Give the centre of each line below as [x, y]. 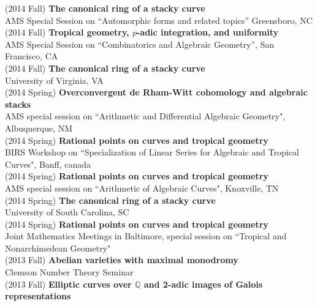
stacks [18, 104]
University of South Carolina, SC [67, 212]
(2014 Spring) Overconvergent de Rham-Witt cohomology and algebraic [156, 92]
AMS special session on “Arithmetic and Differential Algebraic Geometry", [145, 116]
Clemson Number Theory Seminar [69, 272]
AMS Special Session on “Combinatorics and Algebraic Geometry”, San [140, 44]
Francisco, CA [32, 56]
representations [38, 296]
